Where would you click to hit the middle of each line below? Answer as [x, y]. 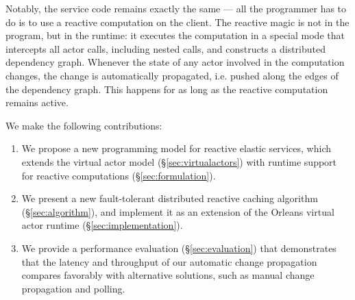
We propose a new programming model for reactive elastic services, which [176, 148]
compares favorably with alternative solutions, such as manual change [168, 275]
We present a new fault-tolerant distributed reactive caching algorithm [170, 198]
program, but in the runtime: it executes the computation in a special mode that [175, 35]
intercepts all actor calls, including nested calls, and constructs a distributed [166, 48]
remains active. [37, 102]
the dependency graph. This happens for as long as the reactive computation [167, 89]
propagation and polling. [73, 288]
